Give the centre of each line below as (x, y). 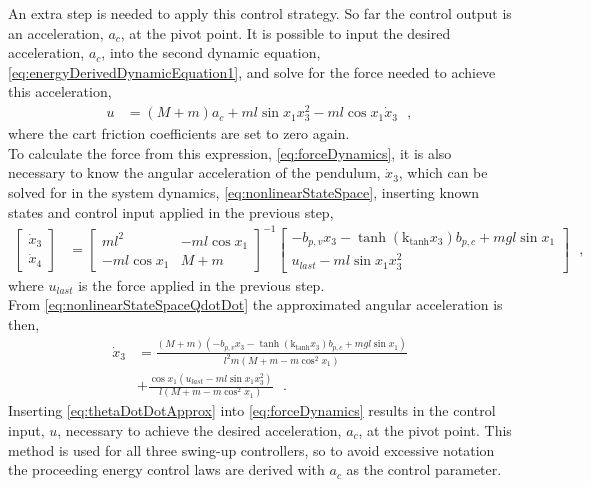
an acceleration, (56, 32)
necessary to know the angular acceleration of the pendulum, (194, 172)
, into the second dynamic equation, (211, 52)
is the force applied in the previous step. (201, 284)
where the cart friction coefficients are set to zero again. (179, 133)
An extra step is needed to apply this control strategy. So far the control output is (260, 13)
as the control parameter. (424, 469)
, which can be (443, 172)
